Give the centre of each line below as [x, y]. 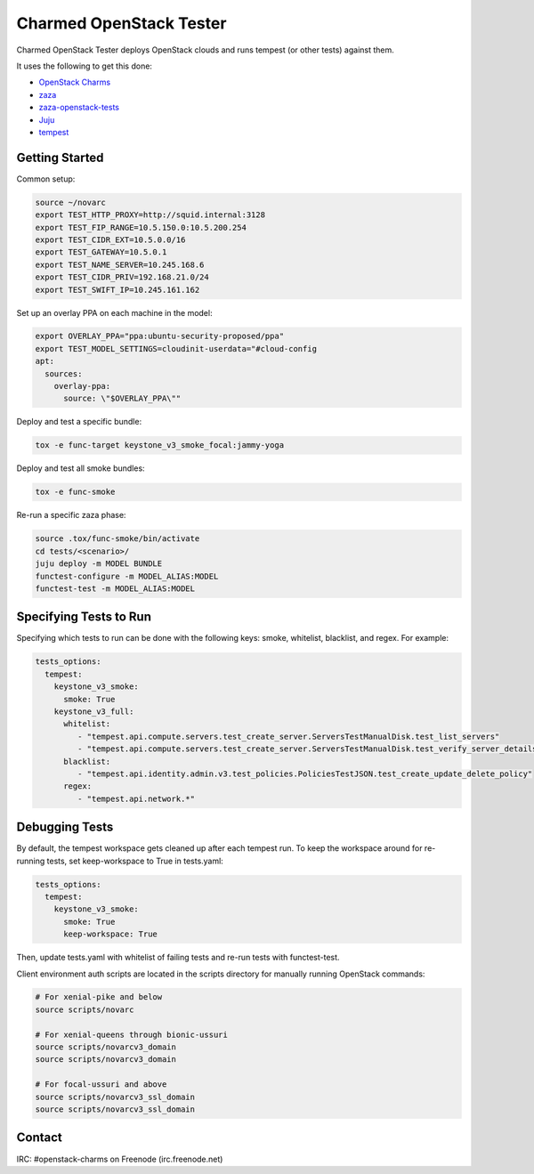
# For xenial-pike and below [99, 997]
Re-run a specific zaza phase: [71, 515]
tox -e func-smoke [75, 492]
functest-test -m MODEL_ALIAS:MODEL [115, 588]
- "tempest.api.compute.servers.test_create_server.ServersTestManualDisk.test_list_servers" [288, 736]
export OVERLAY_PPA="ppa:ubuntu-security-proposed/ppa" [160, 336]
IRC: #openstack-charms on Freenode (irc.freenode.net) [120, 1159]
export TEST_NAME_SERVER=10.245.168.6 [120, 264]
